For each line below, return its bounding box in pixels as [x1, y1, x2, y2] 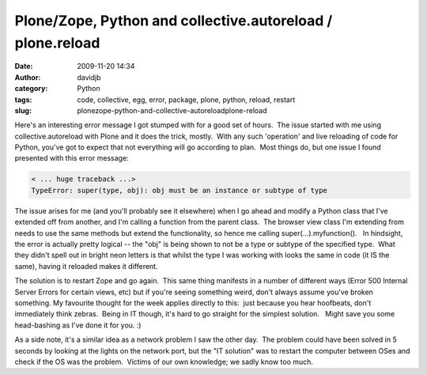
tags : [14, 95, 32, 104]
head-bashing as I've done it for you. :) [14, 320, 142, 330]
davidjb [77, 72, 102, 82]
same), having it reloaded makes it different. [14, 261, 158, 271]
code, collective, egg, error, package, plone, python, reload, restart [77, 95, 296, 104]
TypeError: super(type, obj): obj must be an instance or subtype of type [31, 186, 328, 195]
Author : [14, 72, 41, 82]
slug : [14, 105, 32, 115]
